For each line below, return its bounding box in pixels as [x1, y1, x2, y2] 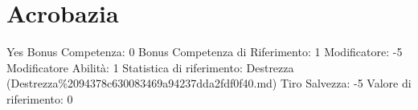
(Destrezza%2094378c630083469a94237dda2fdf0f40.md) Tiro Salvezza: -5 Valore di [6, 75, 412, 92]
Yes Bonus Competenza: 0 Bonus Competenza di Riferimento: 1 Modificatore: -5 [6, 43, 403, 60]
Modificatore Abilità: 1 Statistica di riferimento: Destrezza [6, 59, 294, 75]
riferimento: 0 [6, 90, 73, 107]
